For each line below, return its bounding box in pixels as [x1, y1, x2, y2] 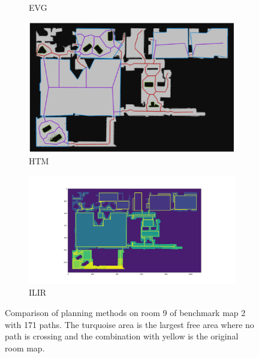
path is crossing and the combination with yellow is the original [5, 330, 239, 342]
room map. [5, 341, 45, 354]
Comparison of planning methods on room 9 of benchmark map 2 [5, 306, 246, 319]
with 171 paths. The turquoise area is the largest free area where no [5, 318, 254, 330]
